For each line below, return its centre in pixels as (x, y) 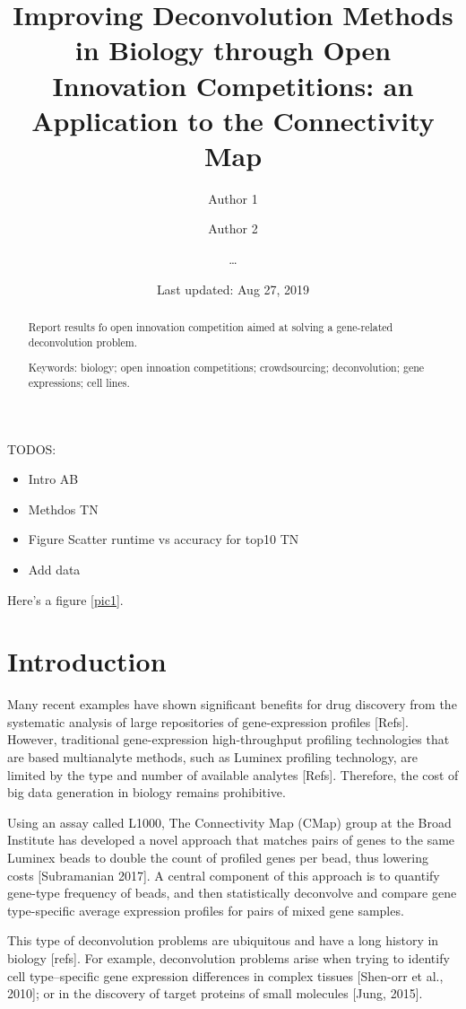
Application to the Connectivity (233, 120)
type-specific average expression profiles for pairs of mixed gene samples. (206, 910)
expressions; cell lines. (79, 382)
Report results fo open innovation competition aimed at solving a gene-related (211, 327)
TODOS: (32, 448)
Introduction (87, 661)
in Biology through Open (233, 50)
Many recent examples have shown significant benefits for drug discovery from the (232, 704)
